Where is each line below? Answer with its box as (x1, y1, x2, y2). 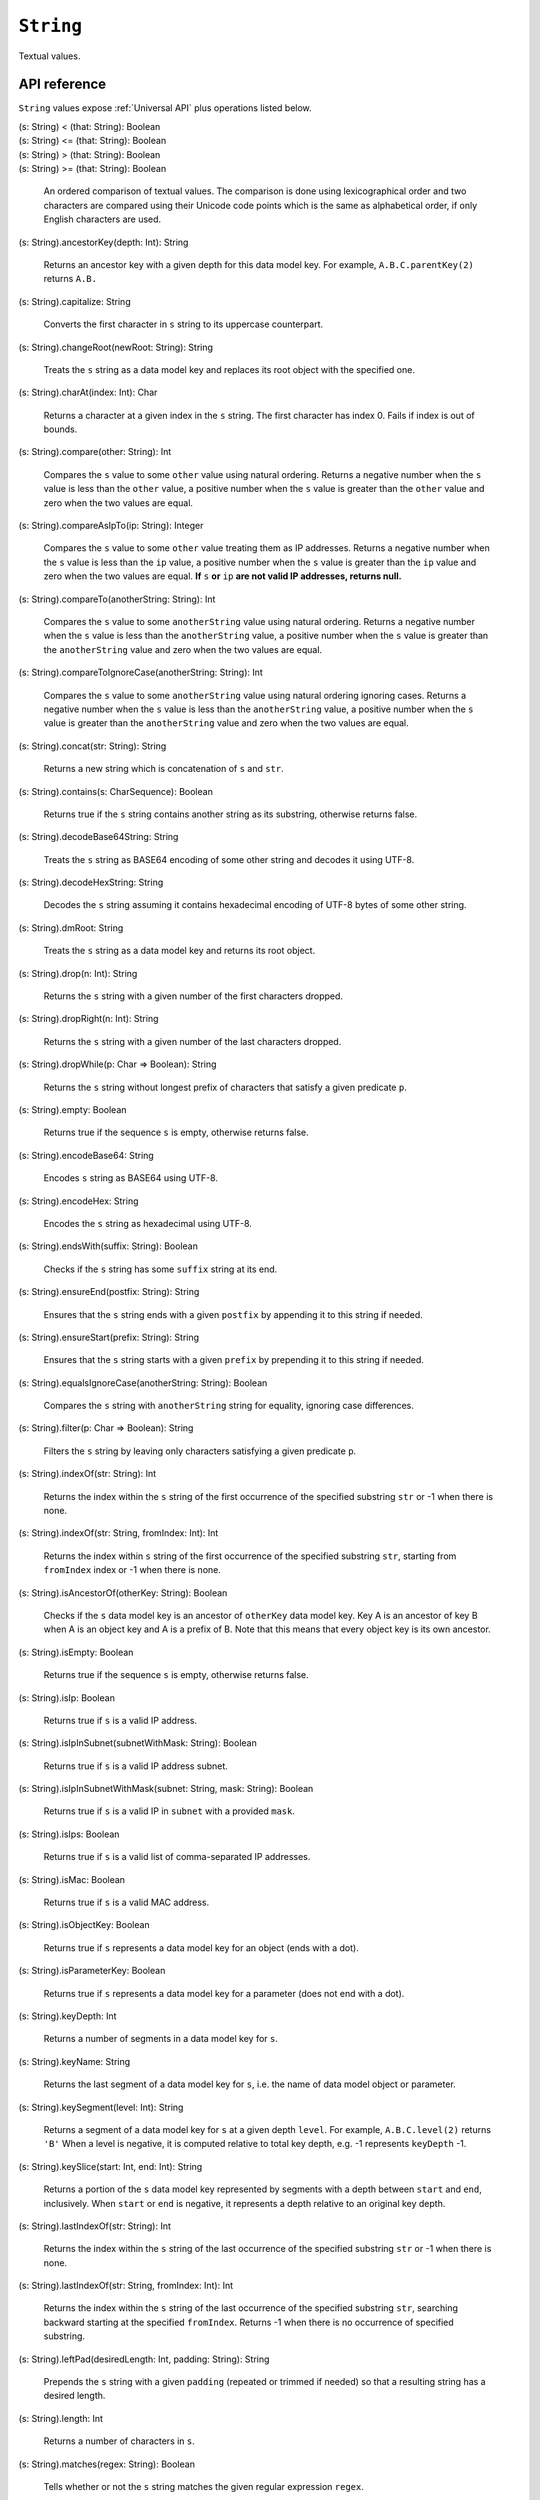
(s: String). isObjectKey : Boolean (18, 1919, 150, 1931)
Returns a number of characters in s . (43, 2435, 195, 2447)
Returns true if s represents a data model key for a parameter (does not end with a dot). (43, 1987, 405, 1999)
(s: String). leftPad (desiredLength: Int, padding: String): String (18, 2353, 270, 2365)
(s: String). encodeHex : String (18, 1195, 139, 1207)
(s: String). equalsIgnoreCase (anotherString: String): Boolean (18, 1376, 268, 1389)
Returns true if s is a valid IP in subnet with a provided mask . (43, 1805, 295, 1817)
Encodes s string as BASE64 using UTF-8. (43, 1172, 219, 1184)
